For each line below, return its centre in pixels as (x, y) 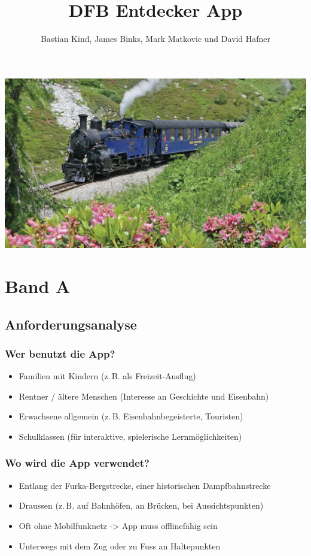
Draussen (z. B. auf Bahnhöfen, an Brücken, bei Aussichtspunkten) (141, 505)
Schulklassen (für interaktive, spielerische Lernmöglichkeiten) (130, 436)
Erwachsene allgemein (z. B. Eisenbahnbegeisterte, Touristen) (131, 416)
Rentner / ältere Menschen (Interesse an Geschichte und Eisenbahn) (144, 396)
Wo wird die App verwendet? (77, 463)
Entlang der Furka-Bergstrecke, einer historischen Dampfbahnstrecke (145, 485)
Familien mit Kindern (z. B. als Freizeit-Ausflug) (107, 376)
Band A (38, 286)
